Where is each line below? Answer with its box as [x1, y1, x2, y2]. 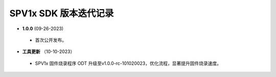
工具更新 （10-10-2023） [22, 48, 75, 55]
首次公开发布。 [35, 37, 66, 43]
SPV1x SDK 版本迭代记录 [9, 8, 114, 19]
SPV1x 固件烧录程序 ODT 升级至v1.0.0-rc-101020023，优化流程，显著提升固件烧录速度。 [35, 60, 222, 66]
